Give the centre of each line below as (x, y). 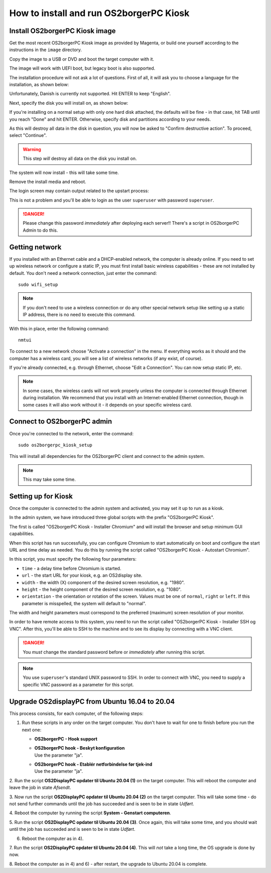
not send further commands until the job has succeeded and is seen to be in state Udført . (102, 804)
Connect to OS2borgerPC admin (61, 421)
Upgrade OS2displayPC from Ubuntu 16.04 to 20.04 (92, 701)
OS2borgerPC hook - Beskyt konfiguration (80, 748)
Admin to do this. (40, 230)
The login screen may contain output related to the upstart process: (79, 191)
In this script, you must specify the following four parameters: (73, 559)
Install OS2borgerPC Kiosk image (62, 31)
